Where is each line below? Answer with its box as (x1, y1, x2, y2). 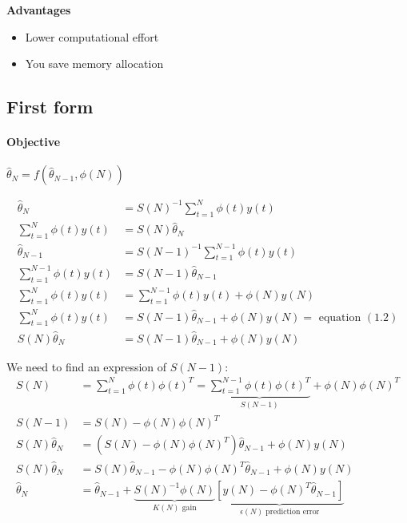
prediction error (265, 507, 320, 516)
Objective (6, 133, 61, 150)
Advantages (6, 2, 71, 18)
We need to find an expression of (6, 358, 167, 374)
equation (318, 311, 361, 323)
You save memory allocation (25, 55, 164, 72)
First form (6, 94, 94, 119)
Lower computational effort (25, 28, 159, 45)
